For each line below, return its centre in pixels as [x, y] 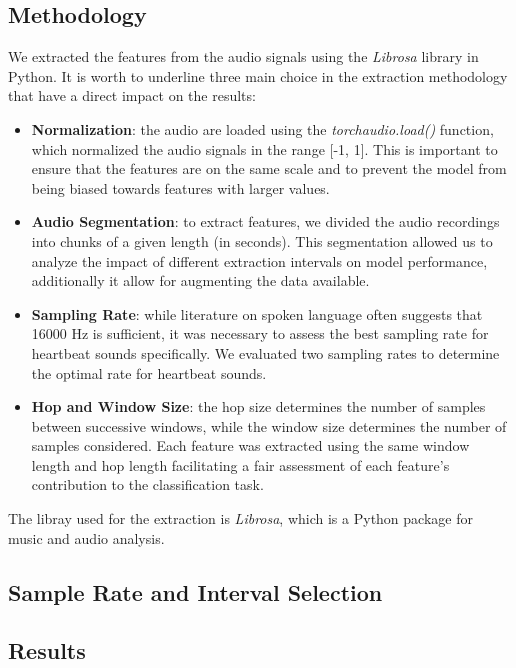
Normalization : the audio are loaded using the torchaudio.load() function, [262, 128]
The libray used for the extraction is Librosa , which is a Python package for [240, 518]
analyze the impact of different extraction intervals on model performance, [259, 260]
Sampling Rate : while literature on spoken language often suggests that [257, 313]
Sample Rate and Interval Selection [195, 591]
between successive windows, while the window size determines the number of [269, 425]
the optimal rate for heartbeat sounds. [149, 372]
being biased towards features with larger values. [180, 187]
